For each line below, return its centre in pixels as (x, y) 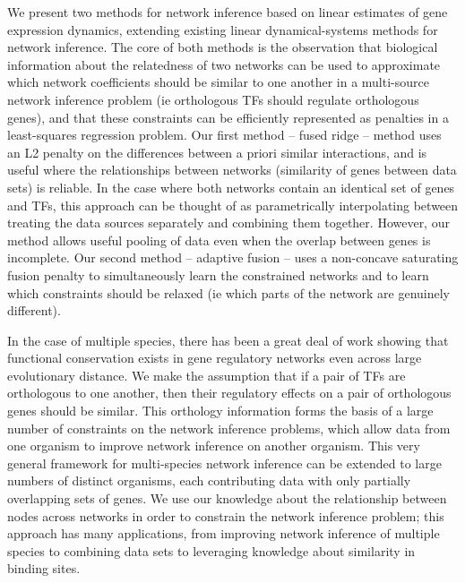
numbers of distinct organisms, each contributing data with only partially (209, 480)
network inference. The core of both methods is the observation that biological (223, 47)
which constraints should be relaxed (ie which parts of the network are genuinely (229, 292)
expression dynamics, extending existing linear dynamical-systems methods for (223, 29)
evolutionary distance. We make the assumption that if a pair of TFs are (207, 375)
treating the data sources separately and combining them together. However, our (228, 223)
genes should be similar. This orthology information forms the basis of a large (220, 411)
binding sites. (44, 568)
